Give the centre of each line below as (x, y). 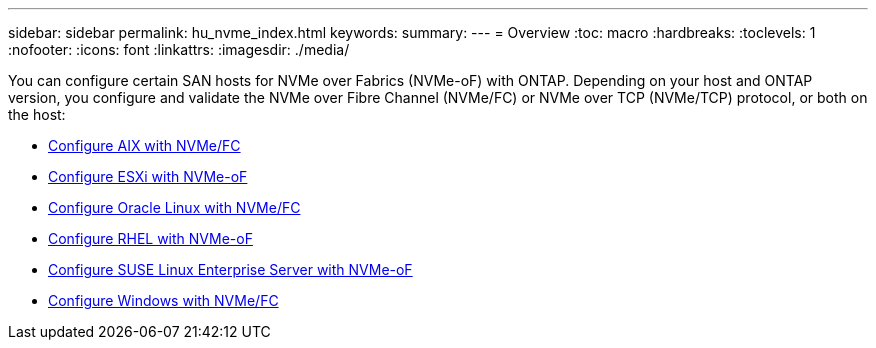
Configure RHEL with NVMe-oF (150, 238)
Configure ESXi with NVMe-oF (148, 176)
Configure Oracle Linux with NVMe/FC (174, 207)
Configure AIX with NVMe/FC (144, 145)
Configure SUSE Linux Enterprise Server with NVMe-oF (230, 269)
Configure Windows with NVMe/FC (163, 300)
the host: (37, 114)
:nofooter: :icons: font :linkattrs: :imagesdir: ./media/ (179, 49)
